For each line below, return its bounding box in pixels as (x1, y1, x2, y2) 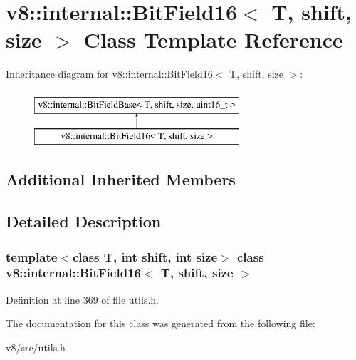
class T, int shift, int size (72, 247, 218, 265)
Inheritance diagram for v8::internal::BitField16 (6, 66, 213, 81)
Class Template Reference (83, 25, 343, 54)
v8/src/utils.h (6, 339, 66, 354)
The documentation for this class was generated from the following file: (6, 316, 315, 331)
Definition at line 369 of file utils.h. (6, 292, 159, 307)
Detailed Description (6, 210, 162, 232)
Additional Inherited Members (6, 168, 236, 190)
